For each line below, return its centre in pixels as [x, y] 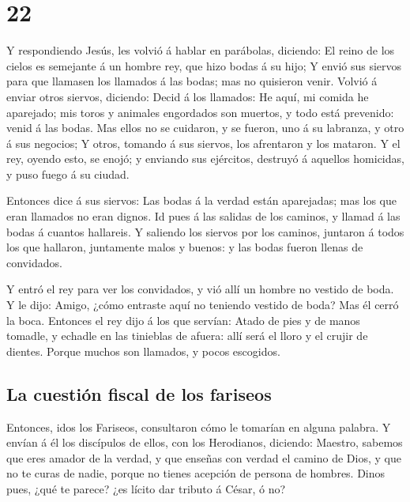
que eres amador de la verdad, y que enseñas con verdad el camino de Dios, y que [204, 457]
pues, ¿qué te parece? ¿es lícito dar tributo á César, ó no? [146, 488]
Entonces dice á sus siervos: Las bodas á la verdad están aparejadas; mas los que [202, 200]
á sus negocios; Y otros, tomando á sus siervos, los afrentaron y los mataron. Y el [203, 143]
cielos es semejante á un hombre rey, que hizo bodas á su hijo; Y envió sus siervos [204, 65]
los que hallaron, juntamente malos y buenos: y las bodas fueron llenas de [185, 247]
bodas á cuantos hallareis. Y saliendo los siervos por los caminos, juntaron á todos [205, 231]
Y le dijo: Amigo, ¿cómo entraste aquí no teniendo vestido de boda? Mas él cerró [203, 305]
